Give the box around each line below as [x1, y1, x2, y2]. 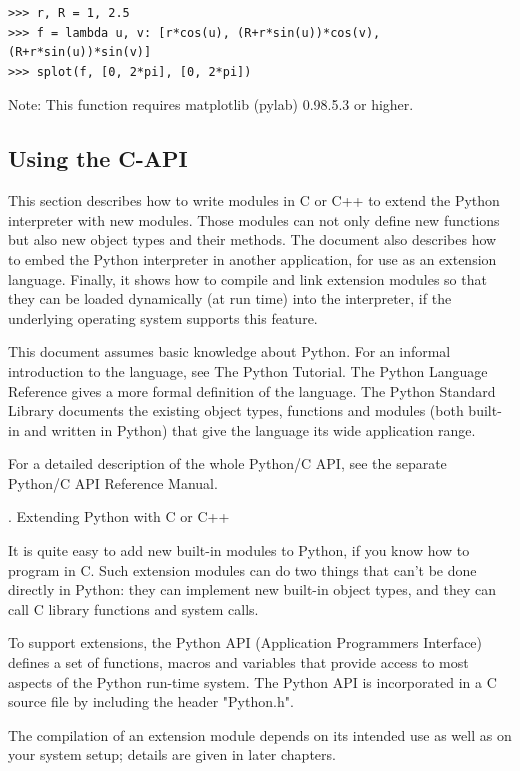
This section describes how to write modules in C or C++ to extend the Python [8, 190, 500, 211]
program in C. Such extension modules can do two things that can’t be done [8, 559, 477, 580]
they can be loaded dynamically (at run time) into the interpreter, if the [8, 288, 452, 309]
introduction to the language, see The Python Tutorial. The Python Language [8, 360, 488, 381]
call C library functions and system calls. [8, 598, 259, 619]
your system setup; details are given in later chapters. [8, 744, 336, 765]
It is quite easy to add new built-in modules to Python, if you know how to [8, 540, 470, 561]
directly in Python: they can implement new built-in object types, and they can [8, 579, 497, 600]
